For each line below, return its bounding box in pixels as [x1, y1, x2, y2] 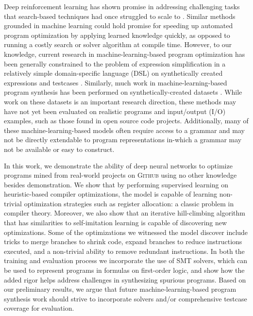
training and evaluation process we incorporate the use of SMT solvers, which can [4, 255, 248, 266]
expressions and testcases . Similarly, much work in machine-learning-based [4, 77, 227, 87]
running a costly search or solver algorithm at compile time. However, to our [4, 39, 232, 50]
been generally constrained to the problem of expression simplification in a [4, 58, 226, 68]
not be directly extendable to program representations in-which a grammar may [4, 134, 242, 145]
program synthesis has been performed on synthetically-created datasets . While [4, 87, 242, 97]
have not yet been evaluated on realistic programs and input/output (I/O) [4, 106, 226, 116]
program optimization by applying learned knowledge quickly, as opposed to [4, 30, 230, 40]
